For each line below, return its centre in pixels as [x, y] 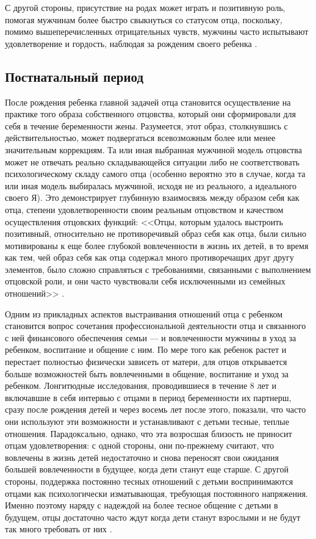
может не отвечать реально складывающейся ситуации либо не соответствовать [152, 161]
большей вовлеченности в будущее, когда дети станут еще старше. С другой [147, 469]
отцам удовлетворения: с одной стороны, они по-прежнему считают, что [139, 445]
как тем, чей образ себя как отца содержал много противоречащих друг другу [149, 257]
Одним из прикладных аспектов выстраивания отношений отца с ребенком [144, 313]
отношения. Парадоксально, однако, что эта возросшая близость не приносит [149, 433]
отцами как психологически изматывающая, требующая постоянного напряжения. [156, 493]
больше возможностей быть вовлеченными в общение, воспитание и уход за [147, 373]
